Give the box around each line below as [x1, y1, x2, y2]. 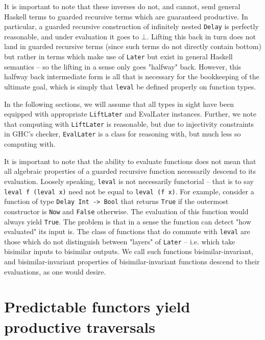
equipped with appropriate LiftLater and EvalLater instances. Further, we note [4, 108, 256, 119]
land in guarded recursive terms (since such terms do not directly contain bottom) [4, 41, 261, 52]
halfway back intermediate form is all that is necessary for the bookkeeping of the [4, 71, 259, 82]
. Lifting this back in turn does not [147, 31, 256, 41]
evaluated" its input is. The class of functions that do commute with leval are [4, 226, 250, 237]
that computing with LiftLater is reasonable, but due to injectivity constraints [4, 118, 254, 129]
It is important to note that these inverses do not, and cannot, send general [4, 1, 240, 11]
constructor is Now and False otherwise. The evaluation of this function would [4, 206, 249, 216]
